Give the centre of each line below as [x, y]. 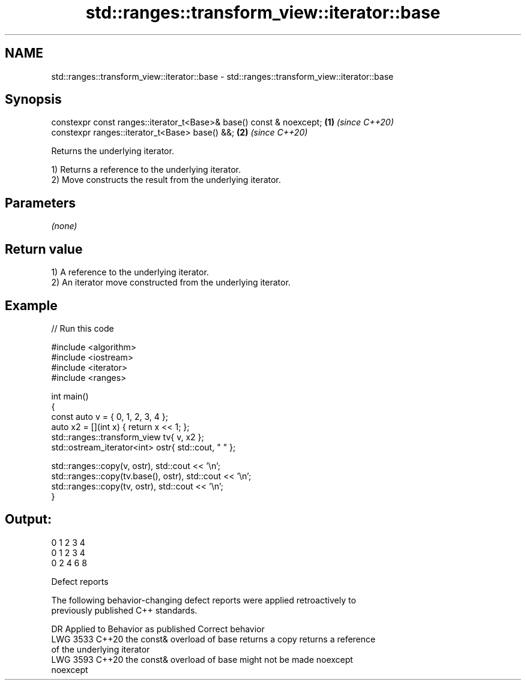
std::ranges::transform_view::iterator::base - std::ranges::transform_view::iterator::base [222, 76]
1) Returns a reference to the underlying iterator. [146, 170]
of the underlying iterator [101, 649]
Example [31, 305]
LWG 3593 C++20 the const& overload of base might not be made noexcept [202, 659]
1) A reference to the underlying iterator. [130, 272]
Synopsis [33, 100]
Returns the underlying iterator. [113, 151]
